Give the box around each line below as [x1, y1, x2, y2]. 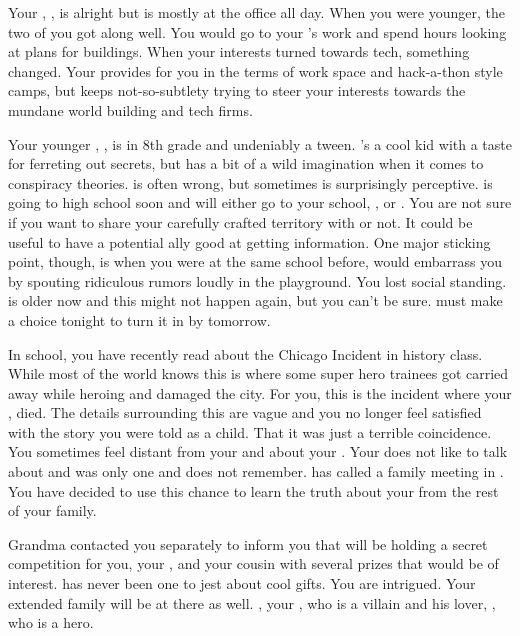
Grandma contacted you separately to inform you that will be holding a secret [8, 533, 488, 554]
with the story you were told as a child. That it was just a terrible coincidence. [8, 421, 492, 442]
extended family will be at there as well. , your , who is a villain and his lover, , [8, 592, 496, 613]
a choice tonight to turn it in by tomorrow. [8, 309, 271, 330]
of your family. [8, 500, 97, 521]
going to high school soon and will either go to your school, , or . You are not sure [8, 192, 512, 213]
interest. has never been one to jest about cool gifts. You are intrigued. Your [8, 573, 476, 594]
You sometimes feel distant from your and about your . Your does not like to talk [8, 441, 508, 462]
